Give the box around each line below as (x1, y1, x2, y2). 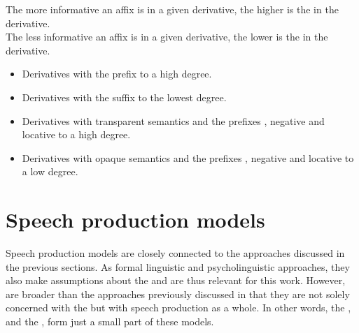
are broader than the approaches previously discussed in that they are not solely (6, 286, 350, 301)
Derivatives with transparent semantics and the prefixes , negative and (22, 113, 325, 128)
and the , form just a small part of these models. (6, 314, 214, 329)
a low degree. (22, 164, 78, 179)
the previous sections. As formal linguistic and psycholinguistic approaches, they (6, 259, 350, 274)
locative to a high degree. (22, 127, 131, 142)
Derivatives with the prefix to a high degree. (22, 66, 212, 81)
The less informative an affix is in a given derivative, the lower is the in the (6, 29, 328, 44)
